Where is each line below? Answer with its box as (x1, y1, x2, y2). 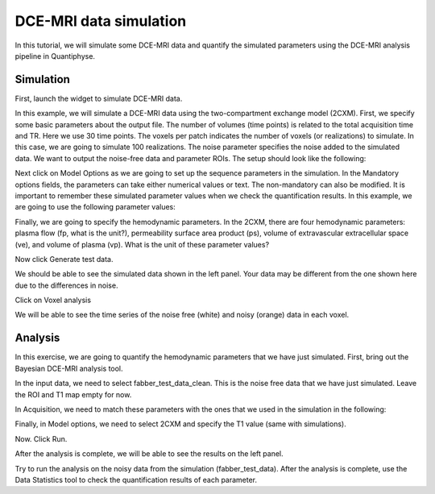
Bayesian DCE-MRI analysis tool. (14, 363, 124, 373)
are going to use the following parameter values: (14, 202, 176, 212)
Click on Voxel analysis (14, 295, 92, 305)
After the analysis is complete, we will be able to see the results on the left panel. (14, 449, 284, 459)
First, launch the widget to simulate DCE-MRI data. (14, 93, 183, 103)
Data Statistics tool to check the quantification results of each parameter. (14, 475, 258, 484)
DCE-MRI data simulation (14, 12, 187, 30)
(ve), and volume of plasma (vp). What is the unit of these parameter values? (14, 239, 270, 249)
